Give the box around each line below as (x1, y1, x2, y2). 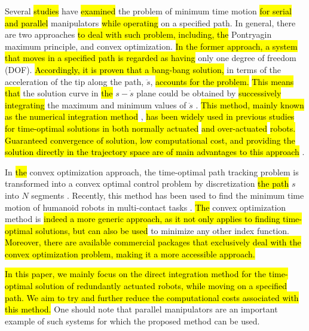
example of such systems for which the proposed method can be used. (5, 314, 260, 327)
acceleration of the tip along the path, (5, 75, 144, 87)
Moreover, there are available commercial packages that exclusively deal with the (5, 236, 301, 248)
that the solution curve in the (5, 87, 113, 99)
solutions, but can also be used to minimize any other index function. (35, 224, 289, 236)
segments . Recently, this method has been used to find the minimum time (31, 189, 304, 201)
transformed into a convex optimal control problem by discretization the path (5, 177, 289, 190)
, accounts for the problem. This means (150, 75, 294, 87)
